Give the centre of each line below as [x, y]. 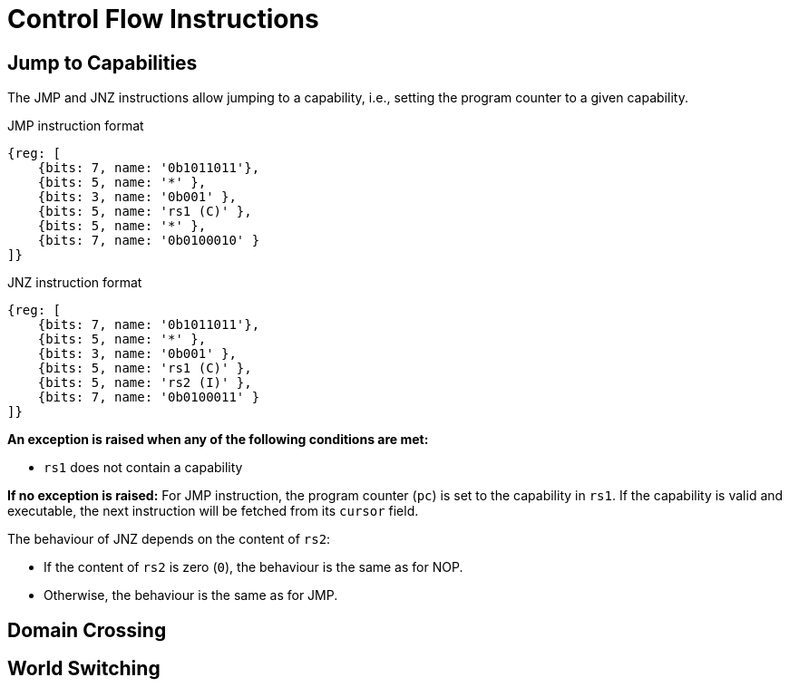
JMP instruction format [76, 126]
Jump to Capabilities [102, 63]
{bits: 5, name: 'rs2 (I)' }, [145, 383]
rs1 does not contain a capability [143, 468]
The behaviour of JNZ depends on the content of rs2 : [169, 539]
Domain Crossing [87, 630]
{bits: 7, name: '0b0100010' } [149, 241]
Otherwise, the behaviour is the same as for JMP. [191, 595]
